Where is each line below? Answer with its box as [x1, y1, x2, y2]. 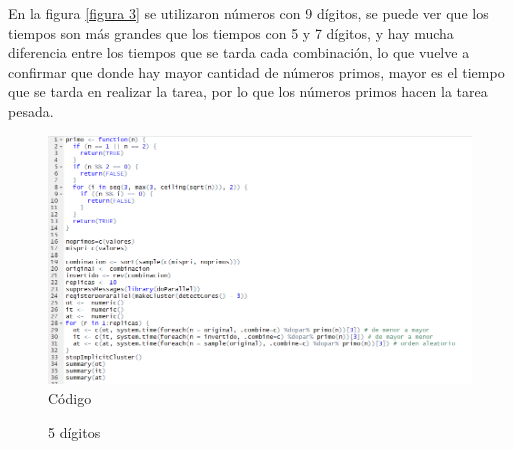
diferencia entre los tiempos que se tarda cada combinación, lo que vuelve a [8, 42, 470, 63]
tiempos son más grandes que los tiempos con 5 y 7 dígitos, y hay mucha [8, 22, 454, 43]
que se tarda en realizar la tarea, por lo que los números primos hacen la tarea [8, 81, 488, 102]
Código [48, 388, 92, 408]
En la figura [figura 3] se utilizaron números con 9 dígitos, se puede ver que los [8, 3, 489, 23]
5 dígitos [48, 421, 101, 442]
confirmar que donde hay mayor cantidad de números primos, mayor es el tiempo [8, 61, 505, 82]
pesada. [8, 100, 54, 121]
